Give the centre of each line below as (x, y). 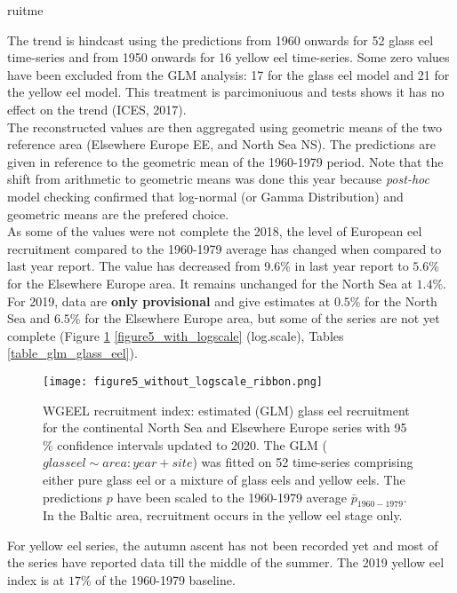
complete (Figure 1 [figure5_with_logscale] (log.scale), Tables (176, 335)
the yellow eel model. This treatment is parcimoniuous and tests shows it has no (226, 92)
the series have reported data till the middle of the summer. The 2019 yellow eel (226, 562)
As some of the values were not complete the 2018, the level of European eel (215, 231)
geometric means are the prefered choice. (118, 213)
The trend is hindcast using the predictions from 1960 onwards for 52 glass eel (220, 40)
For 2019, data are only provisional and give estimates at (169, 300)
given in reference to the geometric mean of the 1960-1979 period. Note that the (225, 161)
